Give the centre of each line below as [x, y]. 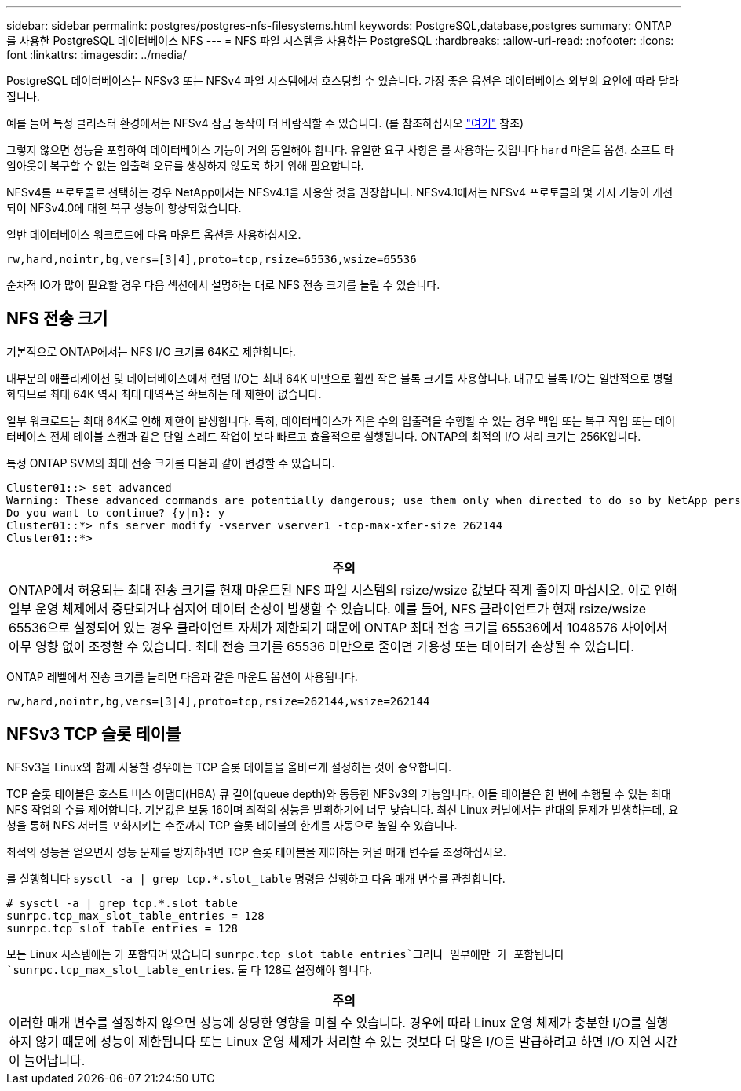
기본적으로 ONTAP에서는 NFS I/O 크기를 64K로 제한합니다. [151, 351]
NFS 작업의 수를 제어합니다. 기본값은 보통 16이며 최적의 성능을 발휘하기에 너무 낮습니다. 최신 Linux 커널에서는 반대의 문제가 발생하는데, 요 [343, 809]
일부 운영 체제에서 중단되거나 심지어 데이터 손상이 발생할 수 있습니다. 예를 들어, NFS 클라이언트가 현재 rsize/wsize [328, 608]
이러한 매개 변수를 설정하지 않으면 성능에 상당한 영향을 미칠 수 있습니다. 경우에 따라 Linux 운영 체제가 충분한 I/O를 [325, 1022]
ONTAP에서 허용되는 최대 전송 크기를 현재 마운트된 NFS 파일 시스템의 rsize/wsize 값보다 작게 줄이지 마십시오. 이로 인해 [343, 589]
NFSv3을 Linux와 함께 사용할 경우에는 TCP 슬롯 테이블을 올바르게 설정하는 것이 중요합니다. [229, 767]
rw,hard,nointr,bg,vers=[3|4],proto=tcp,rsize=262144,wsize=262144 [218, 701]
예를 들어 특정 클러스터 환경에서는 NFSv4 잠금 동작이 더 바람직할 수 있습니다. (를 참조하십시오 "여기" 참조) [265, 123]
